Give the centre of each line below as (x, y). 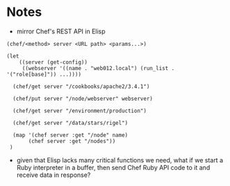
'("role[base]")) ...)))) (44, 74)
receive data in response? (54, 175)
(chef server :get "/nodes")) (72, 141)
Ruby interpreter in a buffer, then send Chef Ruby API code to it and (113, 167)
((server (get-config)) (54, 62)
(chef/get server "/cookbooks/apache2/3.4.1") (81, 86)
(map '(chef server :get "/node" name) (71, 135)
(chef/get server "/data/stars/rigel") (71, 123)
